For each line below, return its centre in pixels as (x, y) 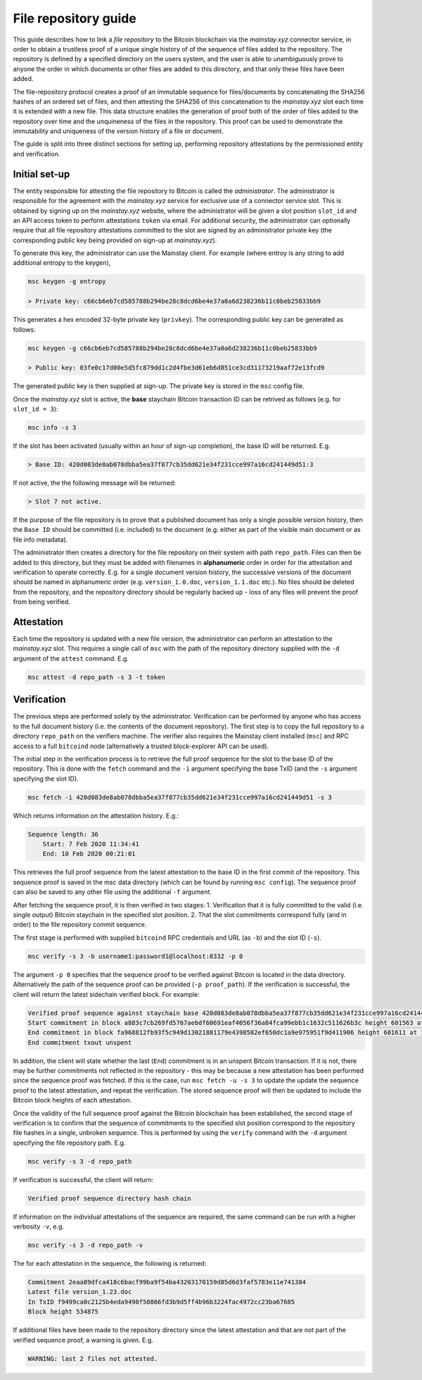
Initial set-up (41, 174)
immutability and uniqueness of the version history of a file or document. (119, 131)
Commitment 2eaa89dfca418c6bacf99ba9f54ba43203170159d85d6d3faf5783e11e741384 (167, 1282)
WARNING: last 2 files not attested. (93, 1359)
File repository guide (75, 18)
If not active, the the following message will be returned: (94, 483)
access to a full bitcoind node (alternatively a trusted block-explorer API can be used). (141, 746)
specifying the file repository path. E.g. (69, 1143)
